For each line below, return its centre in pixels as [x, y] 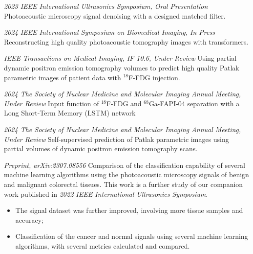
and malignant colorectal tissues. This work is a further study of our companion [124, 184]
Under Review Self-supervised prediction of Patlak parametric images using [116, 139]
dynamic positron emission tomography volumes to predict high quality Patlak [122, 67]
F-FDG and [124, 103]
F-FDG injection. [154, 77]
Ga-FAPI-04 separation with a [194, 103]
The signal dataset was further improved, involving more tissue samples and [129, 210]
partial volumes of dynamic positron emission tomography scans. [101, 149]
